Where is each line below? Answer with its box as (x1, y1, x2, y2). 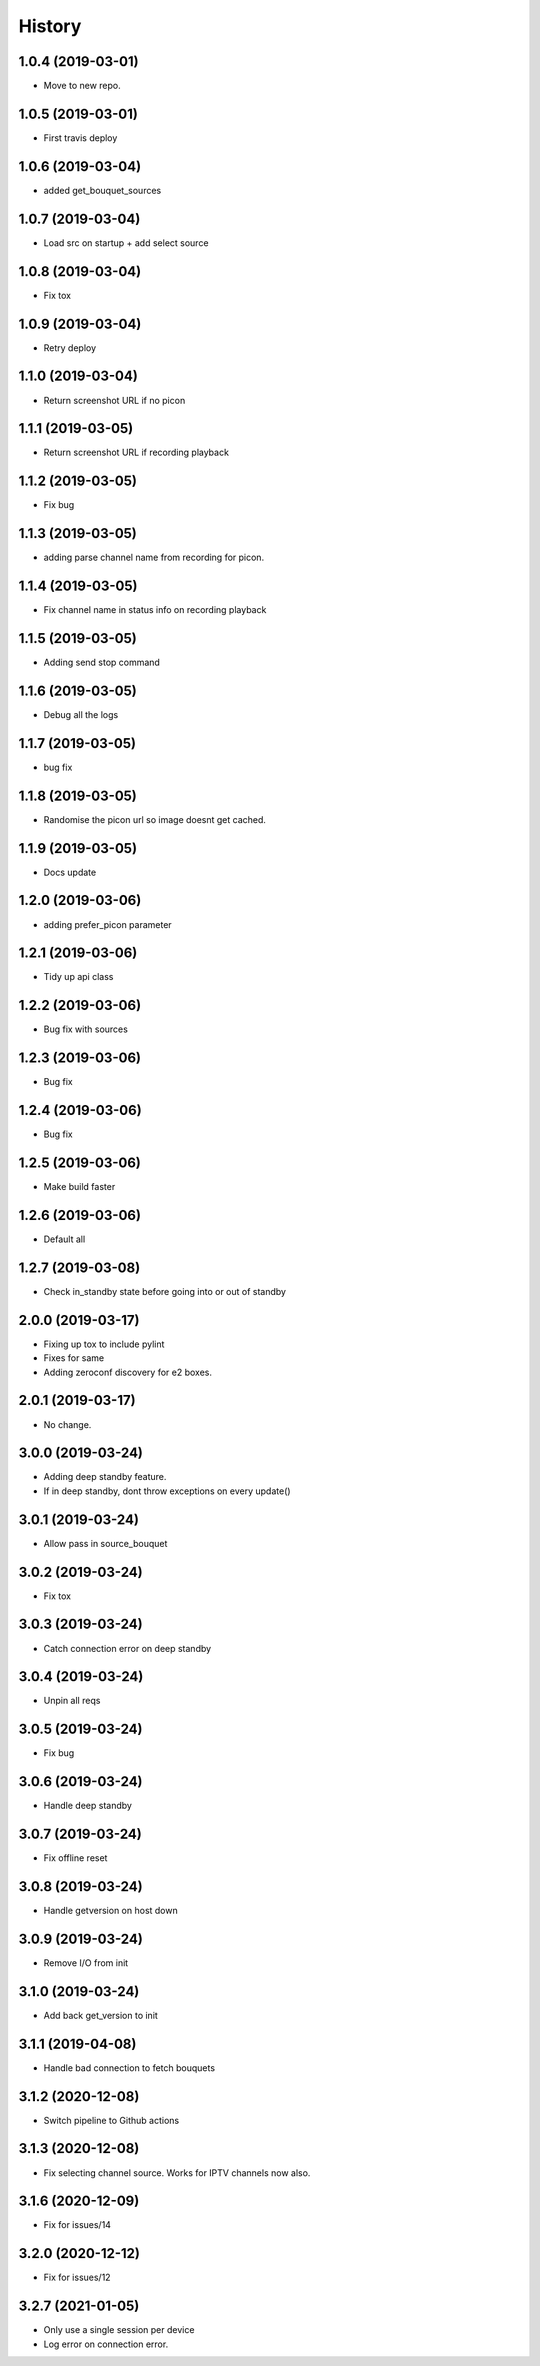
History (18, 15, 82, 37)
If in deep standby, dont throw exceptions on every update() (43, 1485, 291, 1497)
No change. (43, 1418, 92, 1430)
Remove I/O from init (43, 1956, 129, 1969)
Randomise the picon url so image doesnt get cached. (43, 813, 267, 825)
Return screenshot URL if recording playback (43, 446, 230, 459)
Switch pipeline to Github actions (43, 2114, 180, 2126)
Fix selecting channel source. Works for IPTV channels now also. (43, 2166, 311, 2179)
